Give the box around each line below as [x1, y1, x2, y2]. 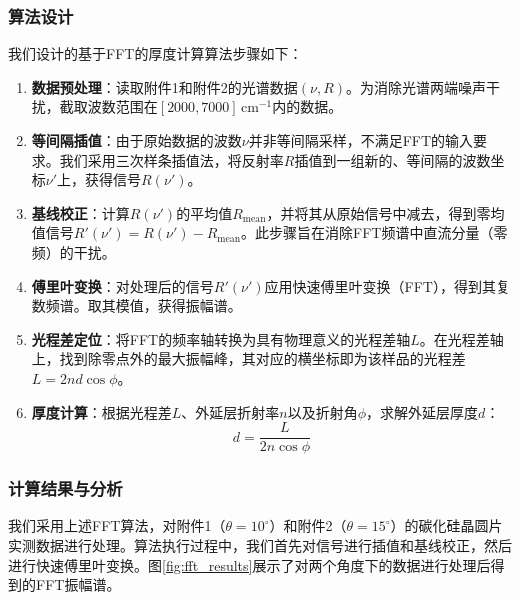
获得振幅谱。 [157, 295, 242, 316]
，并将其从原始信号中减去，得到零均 [266, 202, 505, 223]
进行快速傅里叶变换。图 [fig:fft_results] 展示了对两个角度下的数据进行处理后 [8, 554, 491, 575]
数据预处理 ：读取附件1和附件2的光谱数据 [31, 76, 298, 97]
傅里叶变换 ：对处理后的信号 [31, 275, 214, 296]
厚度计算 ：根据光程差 [31, 401, 172, 422]
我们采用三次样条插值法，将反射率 [59, 149, 284, 170]
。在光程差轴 [419, 328, 504, 349]
